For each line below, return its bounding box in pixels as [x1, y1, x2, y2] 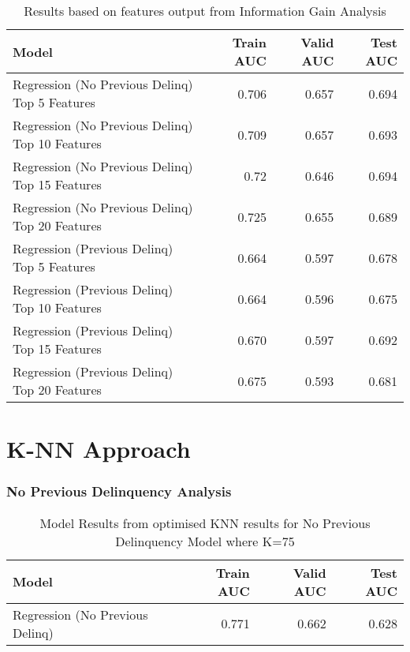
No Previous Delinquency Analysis [6, 482, 232, 501]
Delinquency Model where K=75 [115, 531, 295, 550]
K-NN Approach [6, 433, 191, 465]
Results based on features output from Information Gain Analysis [24, 2, 386, 20]
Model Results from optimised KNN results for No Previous [39, 513, 371, 532]
